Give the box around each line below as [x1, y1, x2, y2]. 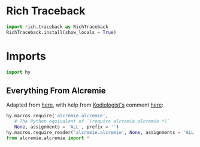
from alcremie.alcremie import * [6, 135, 90, 141]
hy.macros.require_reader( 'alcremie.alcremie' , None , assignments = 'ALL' [6, 129, 197, 135]
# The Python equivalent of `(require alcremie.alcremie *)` [14, 118, 170, 124]
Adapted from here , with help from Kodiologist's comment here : [6, 101, 163, 108]
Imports [6, 49, 46, 63]
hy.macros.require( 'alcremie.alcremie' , [6, 113, 109, 119]
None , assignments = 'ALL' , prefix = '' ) [14, 124, 119, 130]
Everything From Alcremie [6, 85, 106, 96]
